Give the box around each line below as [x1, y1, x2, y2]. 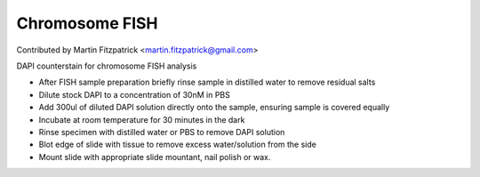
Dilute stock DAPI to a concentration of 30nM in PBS [38, 89, 230, 100]
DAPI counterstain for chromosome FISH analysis [16, 60, 197, 71]
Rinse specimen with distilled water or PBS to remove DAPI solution [38, 126, 285, 137]
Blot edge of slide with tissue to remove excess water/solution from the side [38, 139, 317, 150]
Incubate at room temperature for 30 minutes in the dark [38, 114, 245, 125]
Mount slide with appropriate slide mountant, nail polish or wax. [38, 151, 271, 162]
